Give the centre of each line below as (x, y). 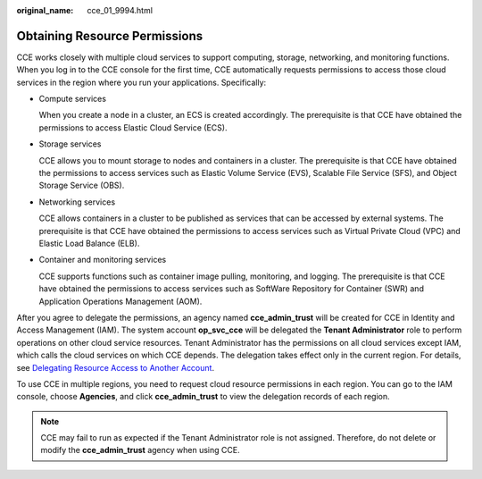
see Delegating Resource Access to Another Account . (115, 367)
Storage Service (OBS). (82, 185)
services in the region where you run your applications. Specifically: (141, 82)
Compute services (73, 99)
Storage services (70, 144)
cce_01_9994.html (120, 10)
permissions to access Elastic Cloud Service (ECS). (133, 127)
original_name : (45, 10)
